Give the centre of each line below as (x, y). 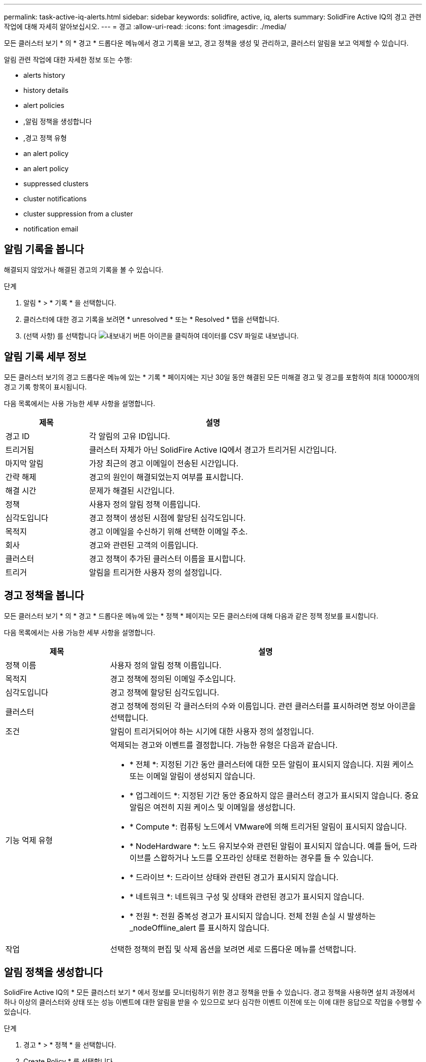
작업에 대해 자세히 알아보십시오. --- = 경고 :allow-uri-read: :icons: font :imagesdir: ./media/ (145, 27)
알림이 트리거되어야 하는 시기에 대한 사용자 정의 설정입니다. (212, 731)
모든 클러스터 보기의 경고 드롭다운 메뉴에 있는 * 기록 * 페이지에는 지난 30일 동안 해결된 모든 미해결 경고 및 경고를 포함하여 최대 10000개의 (212, 377)
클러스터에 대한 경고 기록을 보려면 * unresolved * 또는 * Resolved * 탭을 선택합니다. (151, 319)
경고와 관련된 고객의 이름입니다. (144, 545)
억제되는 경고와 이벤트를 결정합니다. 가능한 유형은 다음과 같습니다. (224, 745)
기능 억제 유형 (29, 840)
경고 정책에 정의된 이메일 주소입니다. (173, 679)
